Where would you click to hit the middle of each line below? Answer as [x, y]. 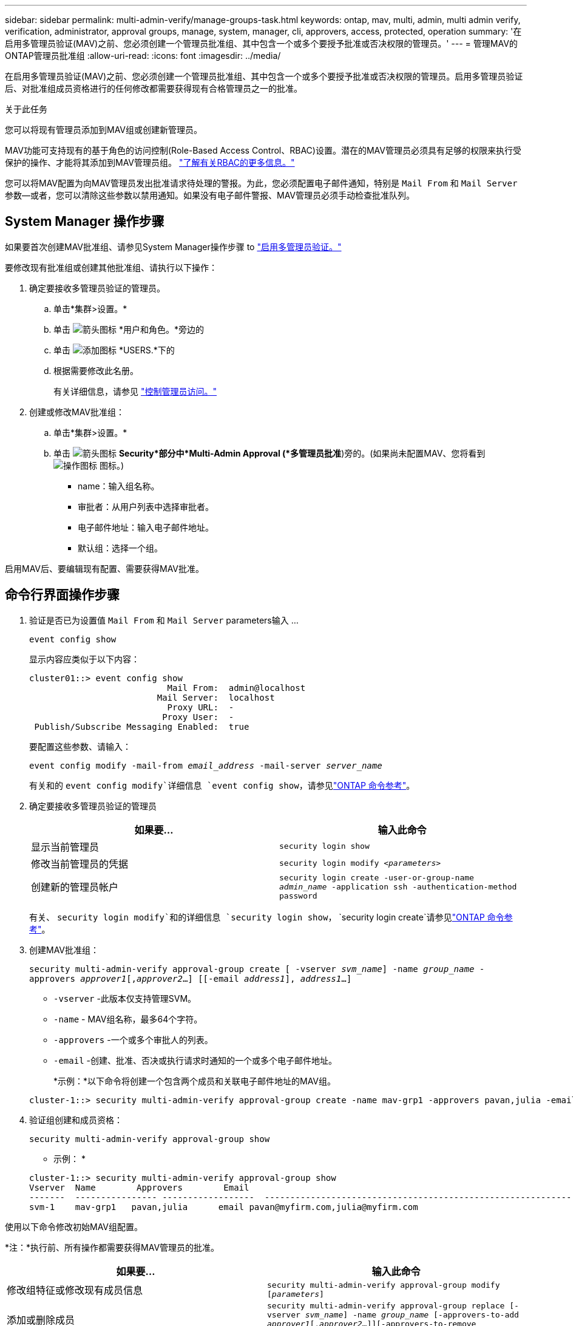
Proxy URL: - [201, 707]
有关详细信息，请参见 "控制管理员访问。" [135, 391]
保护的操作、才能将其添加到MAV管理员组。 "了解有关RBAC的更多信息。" [150, 162]
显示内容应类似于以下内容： [84, 659]
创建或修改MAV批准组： [77, 412]
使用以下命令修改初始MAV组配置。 [74, 1226]
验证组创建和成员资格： [76, 1120]
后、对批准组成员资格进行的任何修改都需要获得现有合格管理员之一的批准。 [154, 88]
